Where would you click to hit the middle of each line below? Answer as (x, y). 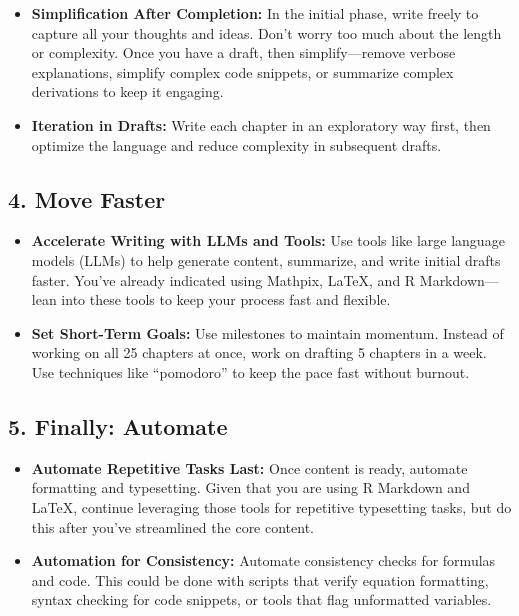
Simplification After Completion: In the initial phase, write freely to (255, 13)
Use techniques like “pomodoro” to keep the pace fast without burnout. (250, 371)
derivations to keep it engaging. (127, 91)
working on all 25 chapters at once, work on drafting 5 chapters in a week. (259, 352)
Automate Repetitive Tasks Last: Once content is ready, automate (249, 467)
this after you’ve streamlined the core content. (172, 526)
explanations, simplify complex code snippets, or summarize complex (242, 71)
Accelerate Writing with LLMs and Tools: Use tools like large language (268, 240)
